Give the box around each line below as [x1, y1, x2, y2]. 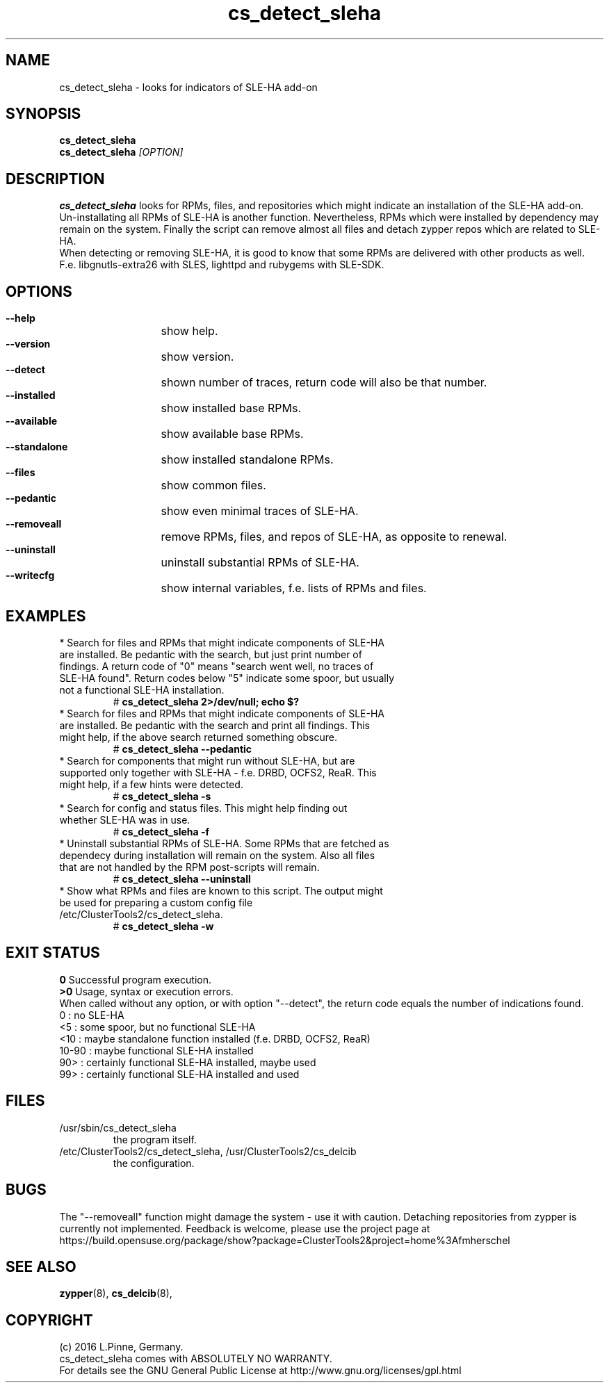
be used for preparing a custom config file [59, 896, 253, 908]
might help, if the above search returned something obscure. [59, 730, 337, 743]
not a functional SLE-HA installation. [59, 683, 225, 696]
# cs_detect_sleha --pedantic [113, 742, 252, 755]
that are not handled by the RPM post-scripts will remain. [59, 860, 320, 873]
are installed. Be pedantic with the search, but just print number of [59, 648, 362, 660]
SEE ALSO [6, 1257, 76, 1275]
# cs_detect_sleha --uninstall [113, 872, 251, 885]
